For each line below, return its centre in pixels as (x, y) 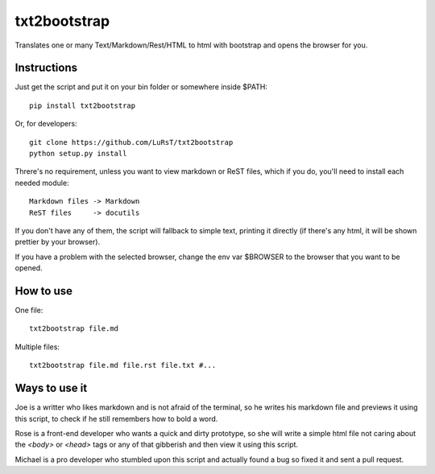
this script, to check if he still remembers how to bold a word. (116, 418)
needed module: (42, 183)
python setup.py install (78, 154)
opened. (29, 268)
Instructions (46, 68)
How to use (43, 291)
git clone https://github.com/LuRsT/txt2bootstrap (131, 142)
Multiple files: (37, 347)
